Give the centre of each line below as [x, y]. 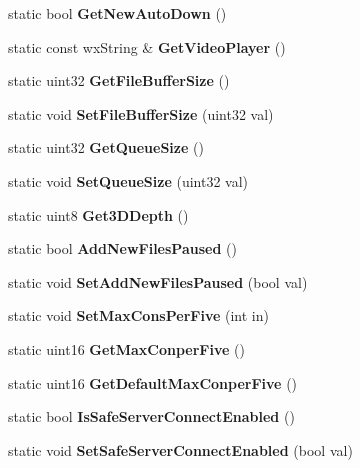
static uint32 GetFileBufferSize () [119, 80]
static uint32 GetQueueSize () [106, 147]
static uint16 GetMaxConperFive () [126, 348]
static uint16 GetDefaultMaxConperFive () [153, 382]
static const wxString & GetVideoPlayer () [147, 46]
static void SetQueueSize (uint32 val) [128, 180]
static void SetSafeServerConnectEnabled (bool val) [180, 449]
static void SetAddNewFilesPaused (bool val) [158, 281]
